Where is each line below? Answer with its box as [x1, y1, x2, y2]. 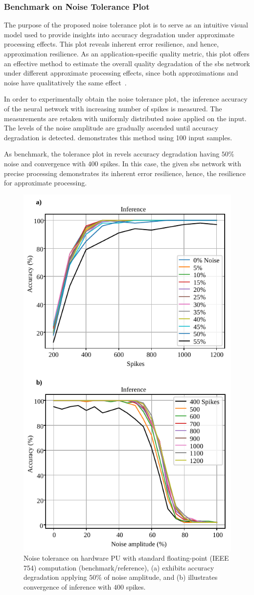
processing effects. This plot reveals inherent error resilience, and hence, [4, 39, 219, 49]
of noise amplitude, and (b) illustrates [104, 572, 218, 582]
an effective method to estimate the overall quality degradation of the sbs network [4, 58, 250, 68]
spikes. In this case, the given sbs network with [100, 158, 241, 168]
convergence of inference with [23, 581, 112, 592]
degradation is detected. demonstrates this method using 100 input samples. [4, 132, 232, 142]
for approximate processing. [4, 178, 87, 188]
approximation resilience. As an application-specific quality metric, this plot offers [4, 49, 250, 58]
